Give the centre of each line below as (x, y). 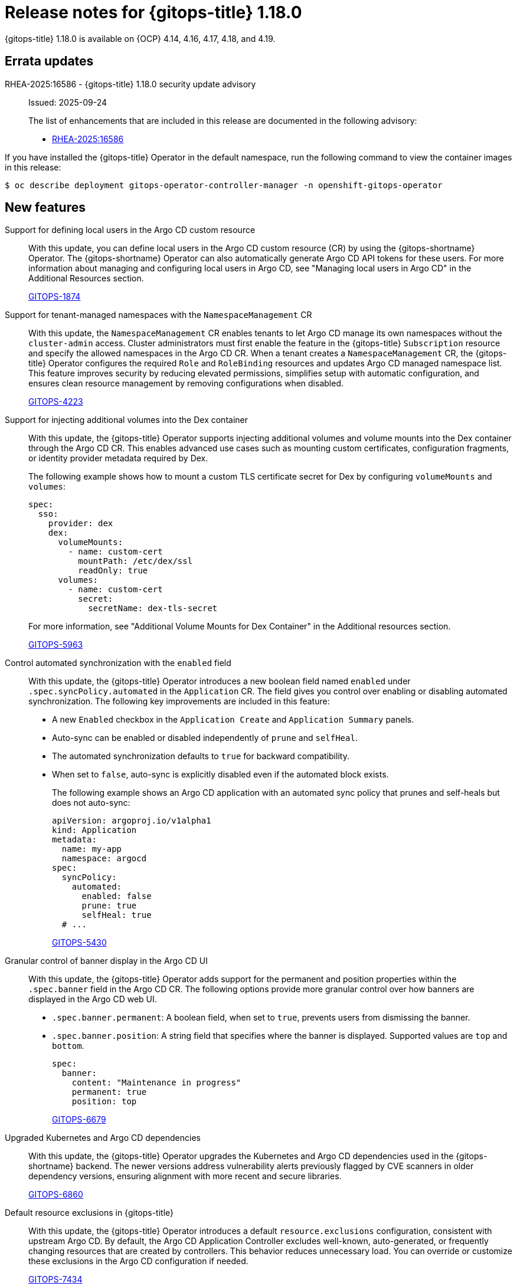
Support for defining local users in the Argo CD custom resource (130, 230)
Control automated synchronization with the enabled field (118, 663)
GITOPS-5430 (79, 943)
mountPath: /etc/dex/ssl (135, 561)
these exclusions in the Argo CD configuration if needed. (138, 1261)
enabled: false (117, 896)
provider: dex (81, 524)
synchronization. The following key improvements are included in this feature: (179, 701)
